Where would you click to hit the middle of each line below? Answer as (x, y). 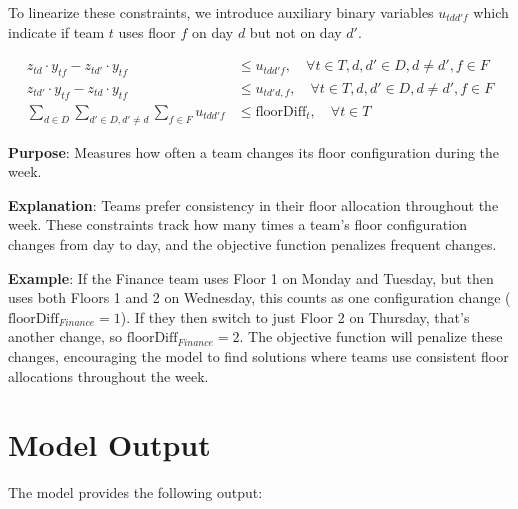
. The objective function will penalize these (371, 336)
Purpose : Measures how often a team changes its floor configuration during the (254, 151)
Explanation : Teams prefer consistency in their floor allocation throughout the (253, 204)
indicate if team (56, 31)
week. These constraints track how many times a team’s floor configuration (237, 224)
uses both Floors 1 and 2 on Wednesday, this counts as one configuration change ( (259, 297)
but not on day (295, 31)
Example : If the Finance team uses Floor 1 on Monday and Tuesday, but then (251, 277)
